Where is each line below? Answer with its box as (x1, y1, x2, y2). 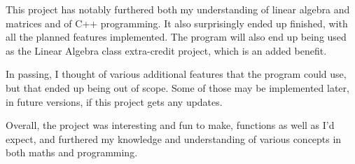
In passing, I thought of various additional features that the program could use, (6, 67, 347, 81)
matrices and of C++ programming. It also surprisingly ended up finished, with (6, 15, 348, 30)
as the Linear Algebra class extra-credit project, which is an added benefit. (6, 43, 327, 57)
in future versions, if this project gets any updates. (6, 94, 223, 109)
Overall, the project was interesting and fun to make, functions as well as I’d (6, 118, 335, 132)
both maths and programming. (6, 145, 138, 160)
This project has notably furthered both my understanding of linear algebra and (6, 2, 350, 16)
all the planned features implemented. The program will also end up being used (6, 29, 347, 44)
